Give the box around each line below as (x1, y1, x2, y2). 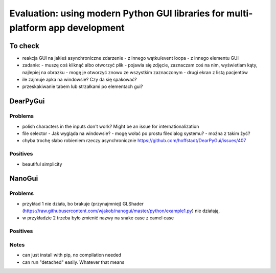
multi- (226, 8, 253, 19)
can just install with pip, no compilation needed (22, 252, 122, 258)
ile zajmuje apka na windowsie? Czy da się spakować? (22, 77, 137, 83)
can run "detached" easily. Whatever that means (22, 259, 125, 265)
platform (9, 22, 47, 33)
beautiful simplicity (22, 161, 62, 167)
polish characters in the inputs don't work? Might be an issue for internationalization (22, 123, 199, 129)
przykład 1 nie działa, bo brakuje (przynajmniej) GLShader (22, 200, 144, 207)
